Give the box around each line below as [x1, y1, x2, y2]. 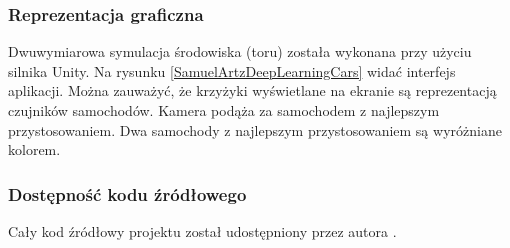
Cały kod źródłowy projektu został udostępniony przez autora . [8, 221, 397, 241]
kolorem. [8, 139, 61, 160]
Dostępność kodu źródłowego [8, 181, 247, 206]
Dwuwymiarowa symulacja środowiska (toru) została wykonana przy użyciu [8, 41, 472, 62]
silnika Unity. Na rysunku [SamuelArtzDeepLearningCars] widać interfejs [8, 60, 456, 81]
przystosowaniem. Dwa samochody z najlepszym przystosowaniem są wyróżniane [8, 119, 502, 140]
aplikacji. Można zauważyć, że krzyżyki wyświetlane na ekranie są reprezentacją [8, 80, 497, 101]
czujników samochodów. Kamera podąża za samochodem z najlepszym [8, 100, 440, 120]
